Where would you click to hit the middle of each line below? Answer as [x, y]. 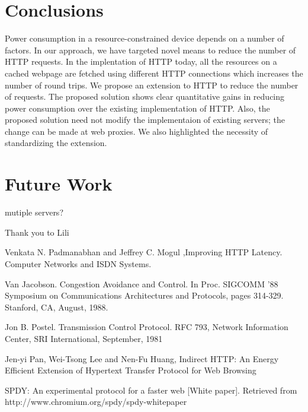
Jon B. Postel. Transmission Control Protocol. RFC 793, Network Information [147, 327]
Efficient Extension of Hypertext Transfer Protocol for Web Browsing [131, 370]
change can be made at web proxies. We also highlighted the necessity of [137, 131]
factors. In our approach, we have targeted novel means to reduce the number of [150, 50]
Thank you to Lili [37, 232]
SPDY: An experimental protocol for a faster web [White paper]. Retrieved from [151, 390]
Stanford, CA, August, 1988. [57, 307]
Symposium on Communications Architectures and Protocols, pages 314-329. [144, 295]
